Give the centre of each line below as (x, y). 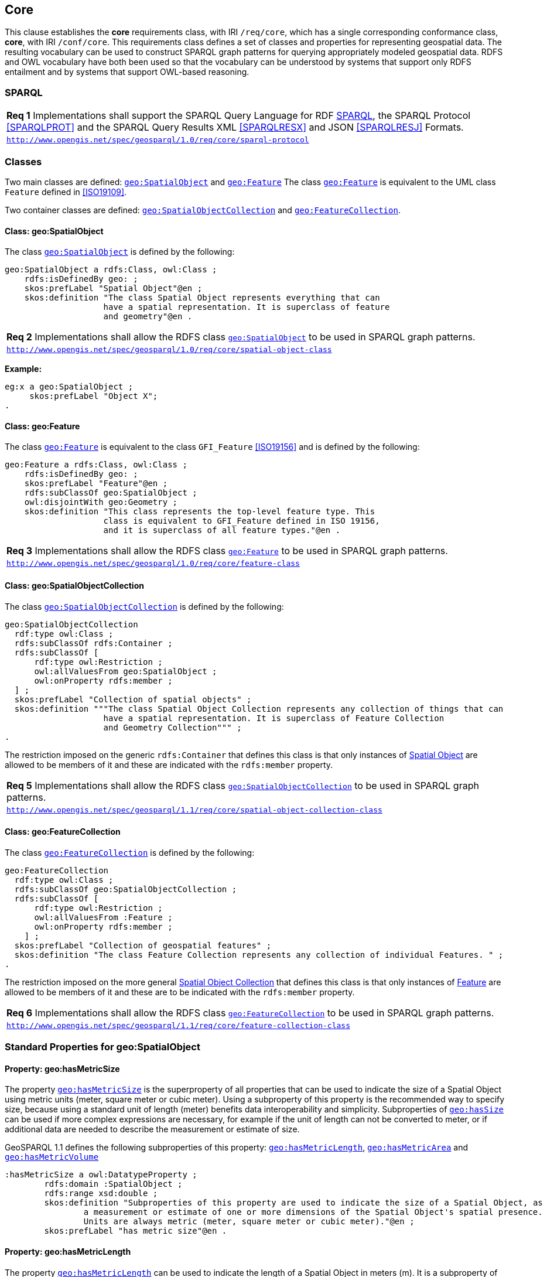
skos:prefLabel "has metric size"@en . (136, 1231)
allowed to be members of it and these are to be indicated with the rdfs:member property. (180, 992)
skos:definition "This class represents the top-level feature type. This (200, 512)
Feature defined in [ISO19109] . (66, 192)
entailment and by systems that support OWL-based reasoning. (127, 72)
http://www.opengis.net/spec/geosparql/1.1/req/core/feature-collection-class (178, 1025)
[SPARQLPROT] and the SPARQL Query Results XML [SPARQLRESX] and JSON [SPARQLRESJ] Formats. (235, 127)
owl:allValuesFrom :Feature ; (103, 917)
